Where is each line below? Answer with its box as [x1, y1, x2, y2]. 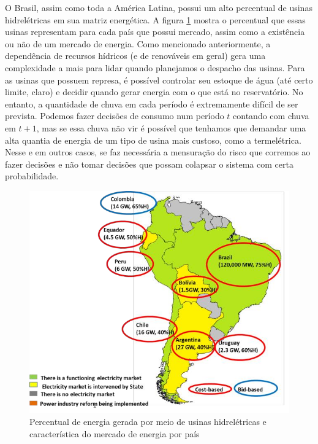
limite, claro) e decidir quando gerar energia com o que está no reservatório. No [5, 85, 303, 98]
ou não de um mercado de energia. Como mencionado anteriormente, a [5, 37, 271, 50]
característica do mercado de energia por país [29, 427, 200, 440]
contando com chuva [233, 109, 309, 122]
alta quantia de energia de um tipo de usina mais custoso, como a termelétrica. [5, 133, 301, 146]
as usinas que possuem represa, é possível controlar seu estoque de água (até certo [5, 73, 313, 86]
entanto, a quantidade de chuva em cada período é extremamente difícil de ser [5, 97, 298, 110]
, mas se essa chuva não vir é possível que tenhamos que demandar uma [36, 121, 306, 134]
